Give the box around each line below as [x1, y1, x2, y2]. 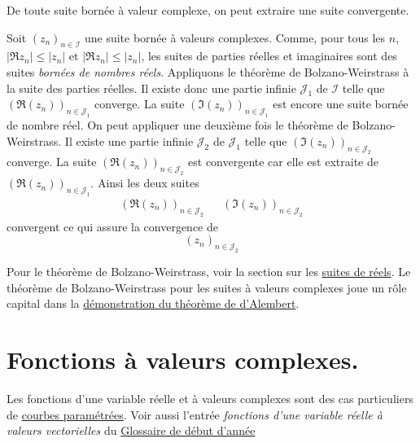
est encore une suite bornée [273, 95, 409, 112]
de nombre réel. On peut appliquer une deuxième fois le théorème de [7, 116, 348, 134]
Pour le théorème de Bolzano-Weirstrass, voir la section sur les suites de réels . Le [7, 263, 411, 280]
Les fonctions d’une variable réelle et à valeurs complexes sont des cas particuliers [7, 390, 413, 406]
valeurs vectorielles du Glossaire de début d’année [7, 422, 256, 439]
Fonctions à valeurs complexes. [7, 343, 359, 376]
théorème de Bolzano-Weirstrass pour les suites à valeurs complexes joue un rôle [7, 279, 407, 296]
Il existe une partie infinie [64, 132, 194, 149]
